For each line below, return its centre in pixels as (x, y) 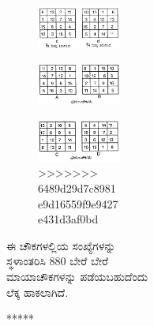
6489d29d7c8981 (77, 187)
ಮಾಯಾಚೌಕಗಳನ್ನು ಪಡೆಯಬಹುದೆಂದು (77, 276)
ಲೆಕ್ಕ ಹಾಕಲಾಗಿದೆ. (38, 292)
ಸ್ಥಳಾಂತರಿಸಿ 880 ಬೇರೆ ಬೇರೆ (58, 261)
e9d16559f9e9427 (78, 203)
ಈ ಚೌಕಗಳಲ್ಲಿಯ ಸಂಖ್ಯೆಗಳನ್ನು (61, 245)
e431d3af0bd (68, 219)
